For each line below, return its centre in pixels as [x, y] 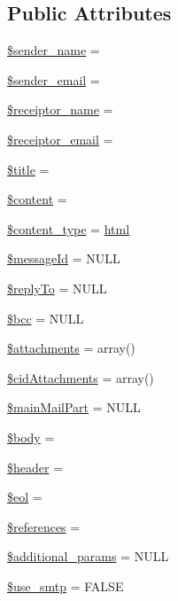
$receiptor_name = [60, 109]
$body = [31, 437]
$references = [44, 526]
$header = [35, 467]
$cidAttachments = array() [81, 377]
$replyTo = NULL [57, 288]
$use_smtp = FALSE [66, 585]
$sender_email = [54, 79]
